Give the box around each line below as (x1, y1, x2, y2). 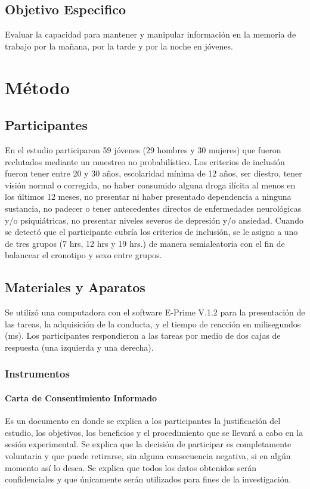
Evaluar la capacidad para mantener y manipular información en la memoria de (5, 28, 296, 41)
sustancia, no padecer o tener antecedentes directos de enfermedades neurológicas (5, 202, 302, 214)
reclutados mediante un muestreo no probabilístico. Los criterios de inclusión (5, 155, 285, 168)
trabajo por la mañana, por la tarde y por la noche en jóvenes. (5, 39, 233, 52)
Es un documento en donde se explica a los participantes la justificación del (5, 414, 281, 427)
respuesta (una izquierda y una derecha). (5, 341, 154, 353)
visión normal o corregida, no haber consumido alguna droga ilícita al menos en (5, 178, 296, 191)
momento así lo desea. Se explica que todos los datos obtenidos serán (5, 461, 257, 473)
